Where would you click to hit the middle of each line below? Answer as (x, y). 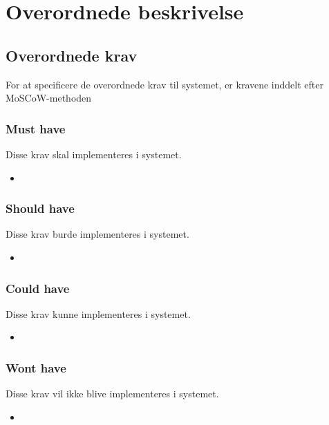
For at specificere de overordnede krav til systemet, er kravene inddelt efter (164, 84)
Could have (38, 288)
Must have (36, 128)
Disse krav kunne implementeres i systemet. (98, 313)
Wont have (36, 367)
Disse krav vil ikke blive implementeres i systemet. (112, 394)
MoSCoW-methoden (49, 98)
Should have (40, 208)
